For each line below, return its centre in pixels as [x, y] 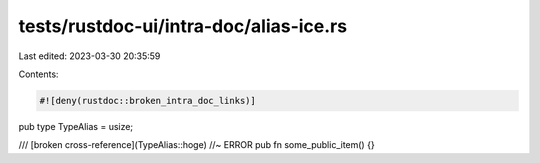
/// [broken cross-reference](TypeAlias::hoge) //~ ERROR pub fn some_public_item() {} [196, 145]
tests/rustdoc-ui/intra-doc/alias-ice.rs [183, 26]
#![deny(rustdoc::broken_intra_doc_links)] [148, 100]
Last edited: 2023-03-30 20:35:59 [89, 56]
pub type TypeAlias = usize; [76, 126]
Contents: [38, 74]
